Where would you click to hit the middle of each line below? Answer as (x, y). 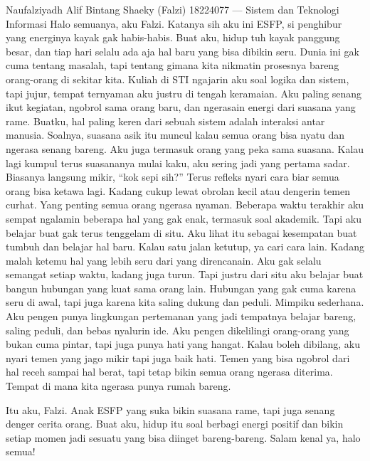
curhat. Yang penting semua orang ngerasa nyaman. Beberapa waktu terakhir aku (185, 205)
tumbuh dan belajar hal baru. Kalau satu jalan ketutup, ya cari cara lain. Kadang (185, 247)
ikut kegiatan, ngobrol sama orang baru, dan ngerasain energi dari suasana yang (181, 107)
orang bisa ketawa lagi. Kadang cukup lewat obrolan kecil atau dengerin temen (178, 190)
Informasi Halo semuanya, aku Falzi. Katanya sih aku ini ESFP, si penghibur (174, 23)
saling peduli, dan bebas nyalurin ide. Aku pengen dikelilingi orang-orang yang (178, 330)
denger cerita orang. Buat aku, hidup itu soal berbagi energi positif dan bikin (175, 424)
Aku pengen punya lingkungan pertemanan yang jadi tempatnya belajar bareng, (181, 316)
